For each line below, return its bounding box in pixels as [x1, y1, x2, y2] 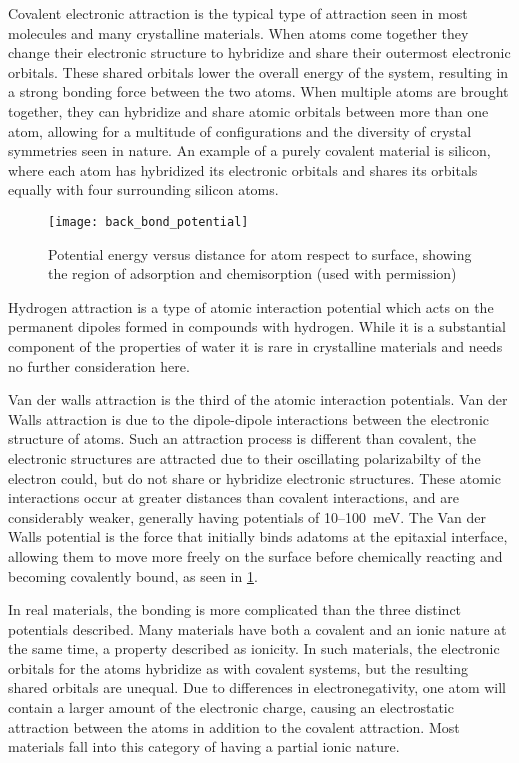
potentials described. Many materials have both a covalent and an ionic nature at [8, 618, 507, 639]
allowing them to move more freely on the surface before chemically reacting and [8, 545, 503, 566]
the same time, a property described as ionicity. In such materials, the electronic [8, 638, 500, 659]
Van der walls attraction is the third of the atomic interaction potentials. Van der [8, 389, 508, 410]
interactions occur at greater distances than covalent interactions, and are [8, 487, 459, 508]
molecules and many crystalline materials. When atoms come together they [8, 22, 469, 43]
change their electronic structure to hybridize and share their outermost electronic [8, 42, 511, 63]
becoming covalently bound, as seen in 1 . [8, 565, 258, 586]
